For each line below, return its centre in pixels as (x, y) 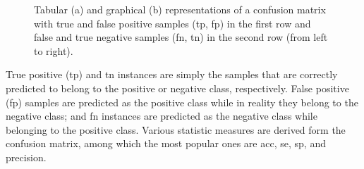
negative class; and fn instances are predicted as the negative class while (162, 116)
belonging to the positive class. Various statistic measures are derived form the (176, 129)
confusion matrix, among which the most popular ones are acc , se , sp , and (166, 143)
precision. (26, 157)
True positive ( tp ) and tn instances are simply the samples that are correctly (172, 74)
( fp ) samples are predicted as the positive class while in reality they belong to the (182, 102)
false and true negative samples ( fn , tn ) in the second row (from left (181, 37)
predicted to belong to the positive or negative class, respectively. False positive (177, 88)
